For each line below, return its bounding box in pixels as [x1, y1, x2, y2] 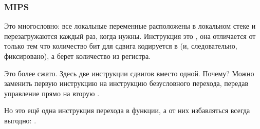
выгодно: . [4, 115, 36, 125]
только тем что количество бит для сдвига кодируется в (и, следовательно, [4, 40, 237, 51]
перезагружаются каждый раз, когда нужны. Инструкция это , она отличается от [4, 30, 256, 41]
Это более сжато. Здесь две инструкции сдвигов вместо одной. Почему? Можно [4, 68, 254, 78]
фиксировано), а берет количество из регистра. [4, 51, 151, 61]
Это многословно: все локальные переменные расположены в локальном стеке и [4, 20, 256, 31]
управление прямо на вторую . [4, 88, 100, 98]
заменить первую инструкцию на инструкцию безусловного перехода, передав [4, 78, 249, 89]
